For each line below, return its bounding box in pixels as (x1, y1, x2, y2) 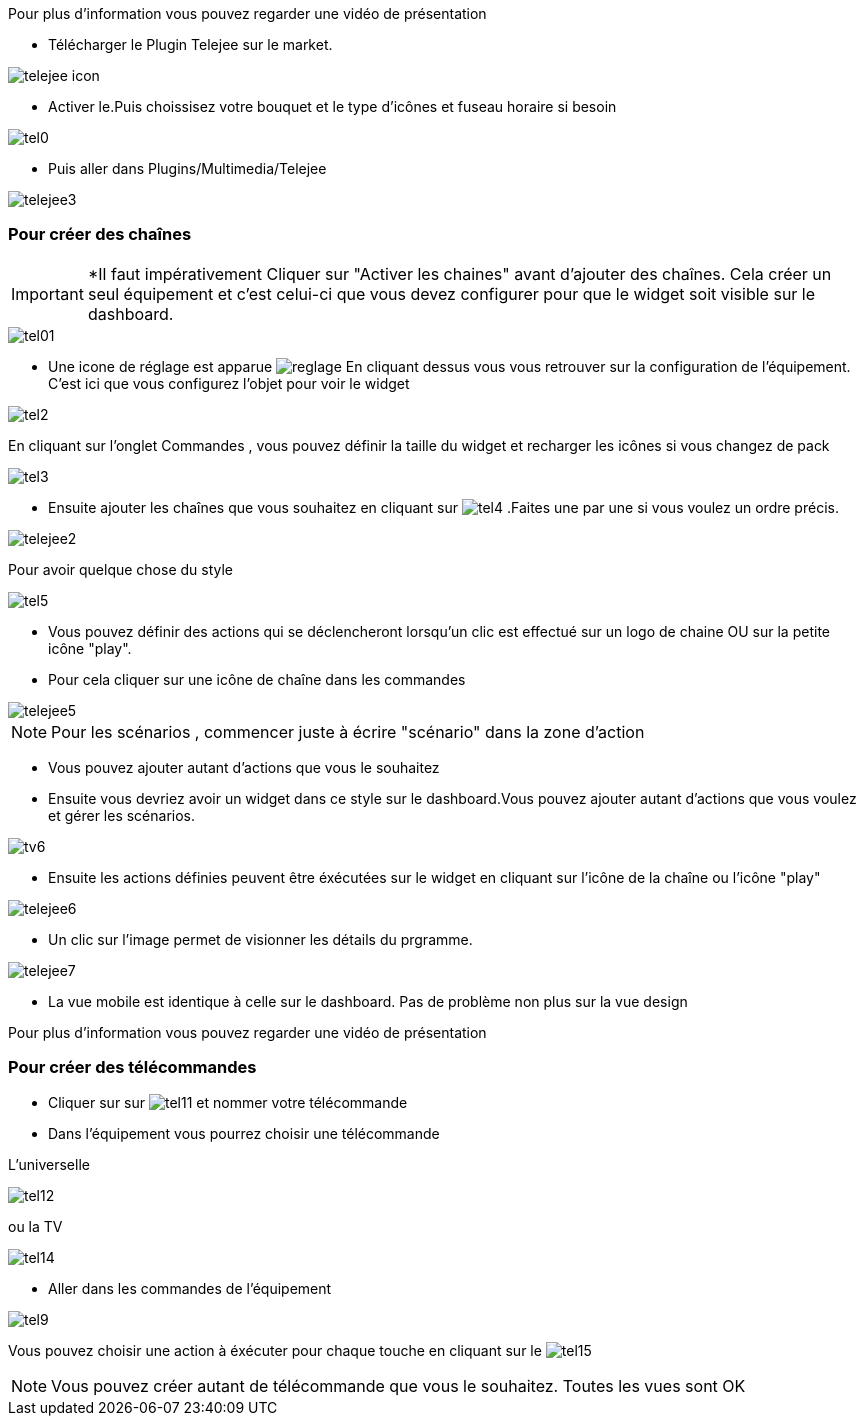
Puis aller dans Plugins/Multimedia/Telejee (48, 160, 327, 177)
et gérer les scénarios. (48, 806, 196, 824)
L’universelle (8, 1155, 90, 1173)
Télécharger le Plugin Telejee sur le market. (48, 36, 333, 53)
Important (11, 283, 84, 304)
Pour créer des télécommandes (8, 1057, 257, 1078)
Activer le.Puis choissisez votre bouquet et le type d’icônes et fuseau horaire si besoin (48, 98, 617, 115)
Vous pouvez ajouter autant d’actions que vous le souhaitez (48, 758, 440, 776)
